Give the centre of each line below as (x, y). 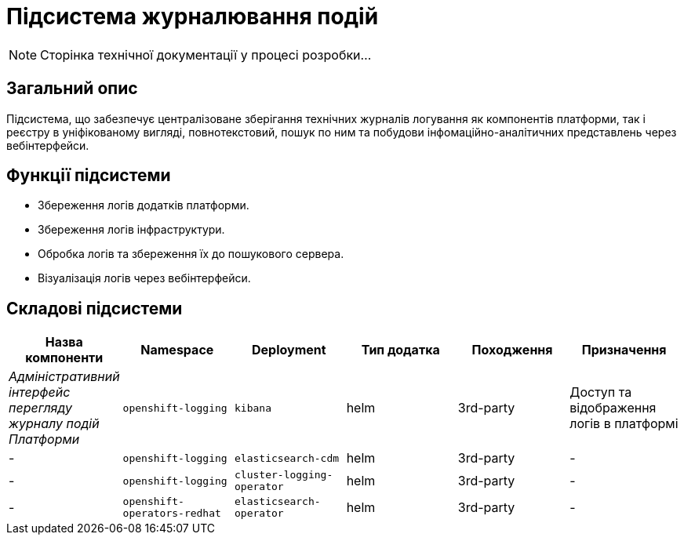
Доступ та (601, 392)
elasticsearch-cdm (287, 458)
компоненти (64, 358)
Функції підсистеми (89, 176)
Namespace (177, 350)
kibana (253, 408)
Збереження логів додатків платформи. (144, 205)
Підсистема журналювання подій (193, 16)
